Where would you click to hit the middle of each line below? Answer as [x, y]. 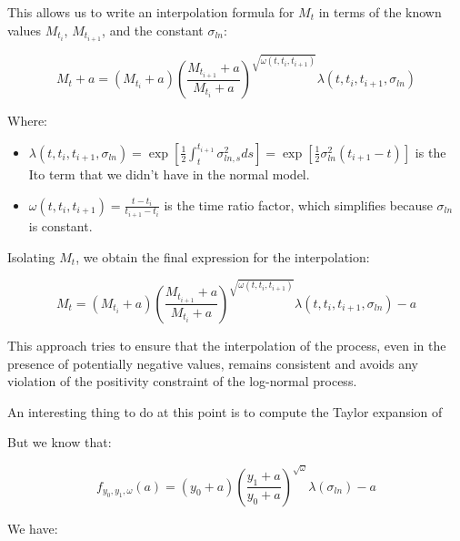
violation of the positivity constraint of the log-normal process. [182, 381]
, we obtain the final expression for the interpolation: [223, 256]
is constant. [60, 226]
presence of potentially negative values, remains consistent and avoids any [213, 363]
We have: [33, 528]
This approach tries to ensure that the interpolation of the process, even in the [227, 345]
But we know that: [60, 442]
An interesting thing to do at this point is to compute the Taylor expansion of [225, 411]
